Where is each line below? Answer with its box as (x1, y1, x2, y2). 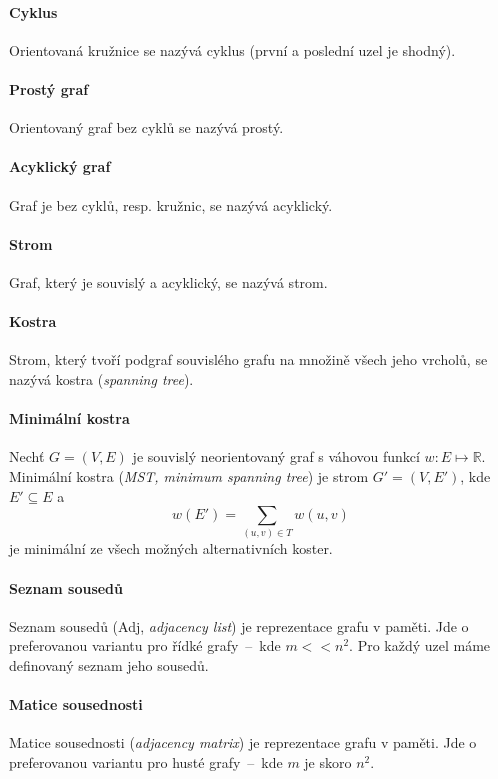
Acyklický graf (9, 156, 111, 177)
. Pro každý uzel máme (349, 635, 491, 656)
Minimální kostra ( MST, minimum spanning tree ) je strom (9, 465, 369, 486)
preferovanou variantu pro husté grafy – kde (9, 752, 283, 773)
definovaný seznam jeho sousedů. (9, 655, 209, 676)
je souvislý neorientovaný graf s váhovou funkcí (132, 446, 420, 467)
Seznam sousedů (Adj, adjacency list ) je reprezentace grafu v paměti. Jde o (9, 615, 469, 636)
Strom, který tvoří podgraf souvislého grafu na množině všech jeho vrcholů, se (9, 349, 488, 370)
